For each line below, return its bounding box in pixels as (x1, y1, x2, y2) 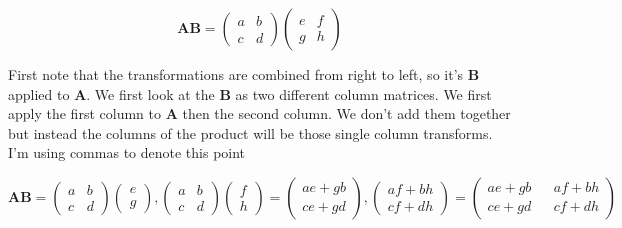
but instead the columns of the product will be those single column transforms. (8, 122, 493, 143)
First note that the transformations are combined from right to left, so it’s (8, 64, 464, 84)
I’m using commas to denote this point (8, 142, 246, 163)
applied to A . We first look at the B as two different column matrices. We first (8, 83, 492, 104)
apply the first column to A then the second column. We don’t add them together (8, 103, 511, 124)
